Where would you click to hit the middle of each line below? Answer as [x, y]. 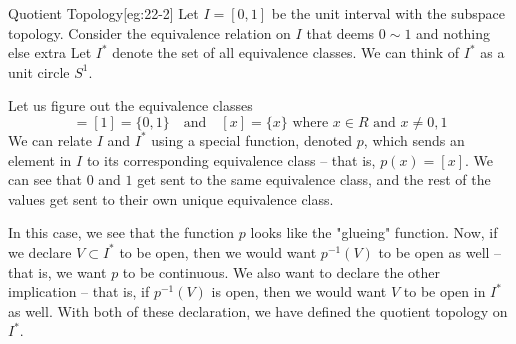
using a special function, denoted [252, 139]
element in [40, 159]
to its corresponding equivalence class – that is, [231, 159]
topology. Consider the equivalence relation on [149, 32]
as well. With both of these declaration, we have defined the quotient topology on [258, 310]
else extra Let [50, 52]
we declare [40, 251]
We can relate [50, 139]
